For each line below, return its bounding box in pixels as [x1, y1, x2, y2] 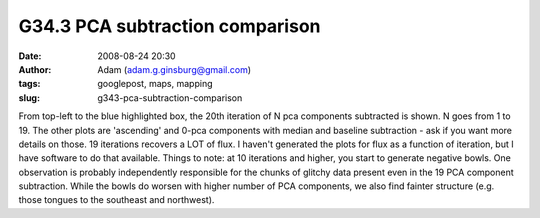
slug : [18, 91, 40, 104]
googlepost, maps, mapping [97, 78, 213, 90]
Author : [18, 63, 52, 75]
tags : [18, 78, 41, 90]
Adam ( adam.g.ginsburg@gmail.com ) [97, 63, 252, 75]
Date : [18, 50, 42, 62]
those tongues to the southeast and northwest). [18, 194, 215, 206]
